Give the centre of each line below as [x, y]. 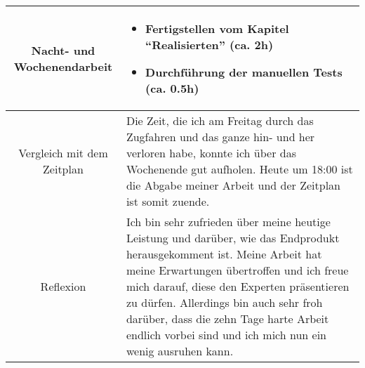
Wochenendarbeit [63, 66]
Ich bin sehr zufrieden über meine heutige [228, 222]
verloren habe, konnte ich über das [211, 153]
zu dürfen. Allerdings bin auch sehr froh [224, 302]
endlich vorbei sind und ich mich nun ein [226, 335]
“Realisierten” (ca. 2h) [210, 45]
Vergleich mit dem [63, 153]
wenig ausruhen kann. [180, 351]
